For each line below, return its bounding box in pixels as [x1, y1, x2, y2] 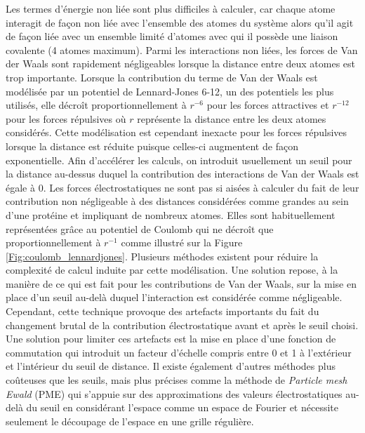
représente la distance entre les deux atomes [137, 111, 326, 126]
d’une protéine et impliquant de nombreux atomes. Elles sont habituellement [6, 207, 336, 222]
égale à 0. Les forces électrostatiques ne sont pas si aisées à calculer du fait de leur [6, 180, 359, 194]
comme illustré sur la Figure [121, 235, 243, 250]
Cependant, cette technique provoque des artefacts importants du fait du [6, 304, 319, 319]
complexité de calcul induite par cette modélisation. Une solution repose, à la [6, 262, 338, 277]
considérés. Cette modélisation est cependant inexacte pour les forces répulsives [6, 125, 347, 140]
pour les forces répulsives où [6, 111, 126, 126]
